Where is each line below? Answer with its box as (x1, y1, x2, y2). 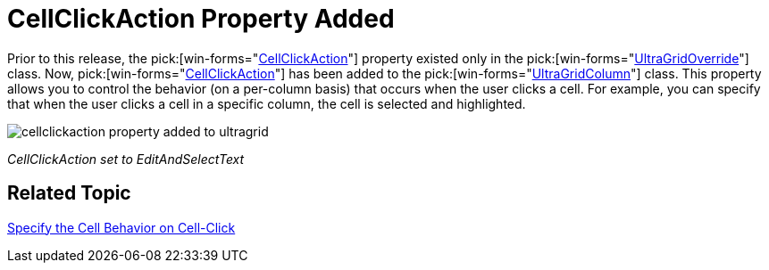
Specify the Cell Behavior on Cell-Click (7, 219, 236, 235)
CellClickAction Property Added (7, 4, 395, 34)
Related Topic (7, 182, 131, 205)
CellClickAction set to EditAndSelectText (7, 151, 245, 167)
